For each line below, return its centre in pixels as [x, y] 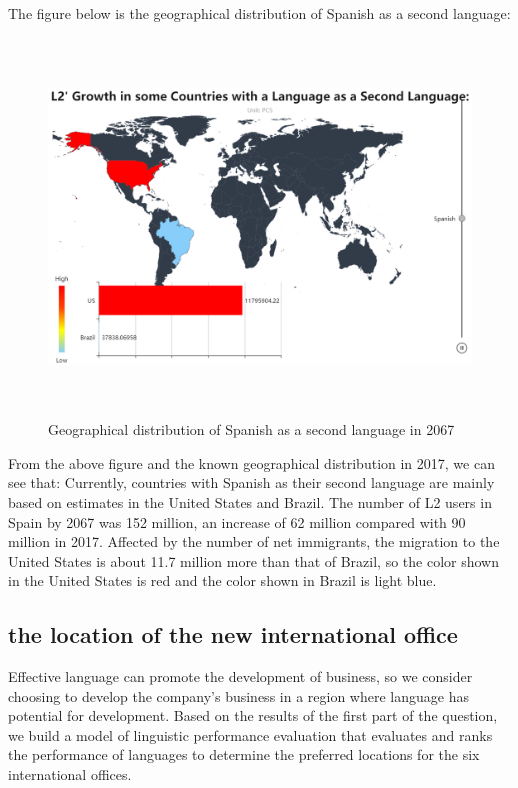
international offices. [70, 774]
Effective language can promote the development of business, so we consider [240, 676]
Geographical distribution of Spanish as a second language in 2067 [251, 429]
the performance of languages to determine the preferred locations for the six [244, 754]
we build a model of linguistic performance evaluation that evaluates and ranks [250, 734]
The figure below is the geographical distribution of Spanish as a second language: [259, 13]
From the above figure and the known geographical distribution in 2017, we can [251, 462]
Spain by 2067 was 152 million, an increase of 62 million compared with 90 [237, 521]
